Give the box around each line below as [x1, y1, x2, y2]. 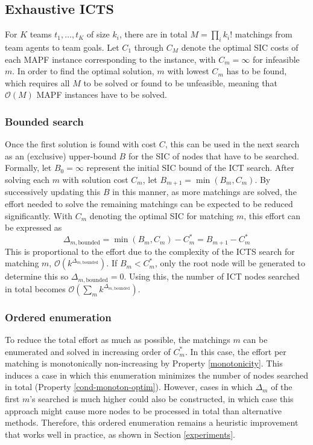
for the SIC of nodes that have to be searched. [128, 149, 299, 162]
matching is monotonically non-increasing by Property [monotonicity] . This [5, 357, 283, 370]
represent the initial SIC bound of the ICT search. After [86, 161, 294, 174]
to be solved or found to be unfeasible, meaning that [83, 76, 277, 89]
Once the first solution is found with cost [5, 138, 157, 150]
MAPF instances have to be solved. [36, 88, 167, 101]
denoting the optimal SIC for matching [89, 209, 234, 222]
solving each [5, 173, 49, 185]
